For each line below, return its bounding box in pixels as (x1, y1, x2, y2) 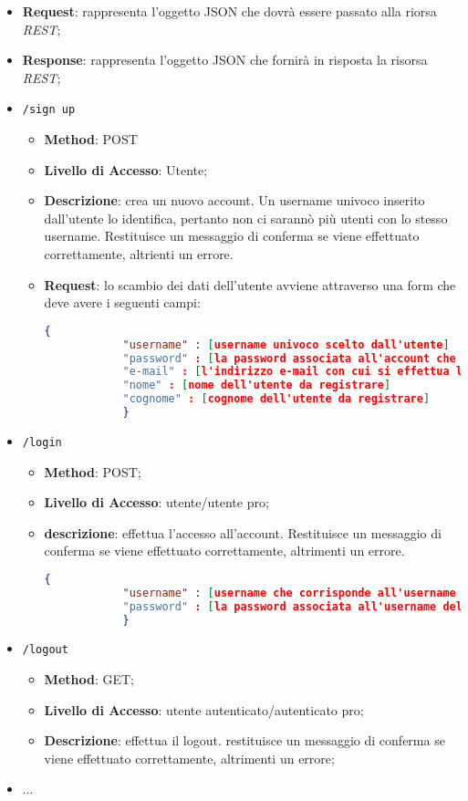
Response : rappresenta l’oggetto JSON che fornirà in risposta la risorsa (22, 50, 428, 69)
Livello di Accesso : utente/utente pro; (44, 493, 269, 512)
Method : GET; (44, 670, 134, 689)
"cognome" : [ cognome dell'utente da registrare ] (122, 392, 431, 406)
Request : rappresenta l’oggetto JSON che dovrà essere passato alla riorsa (22, 2, 437, 20)
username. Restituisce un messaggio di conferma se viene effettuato (44, 226, 420, 245)
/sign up (22, 103, 76, 117)
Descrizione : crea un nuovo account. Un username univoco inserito (44, 191, 425, 210)
